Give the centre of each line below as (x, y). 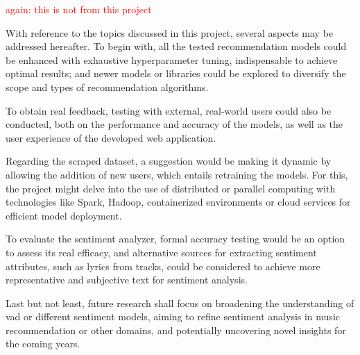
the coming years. (43, 344)
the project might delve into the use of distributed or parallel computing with (171, 188)
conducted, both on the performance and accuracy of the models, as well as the (174, 124)
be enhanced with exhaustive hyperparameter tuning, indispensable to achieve (172, 59)
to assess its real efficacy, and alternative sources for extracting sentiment (161, 252)
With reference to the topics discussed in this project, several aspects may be (170, 32)
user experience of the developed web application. (111, 137)
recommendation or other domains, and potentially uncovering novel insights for (176, 330)
